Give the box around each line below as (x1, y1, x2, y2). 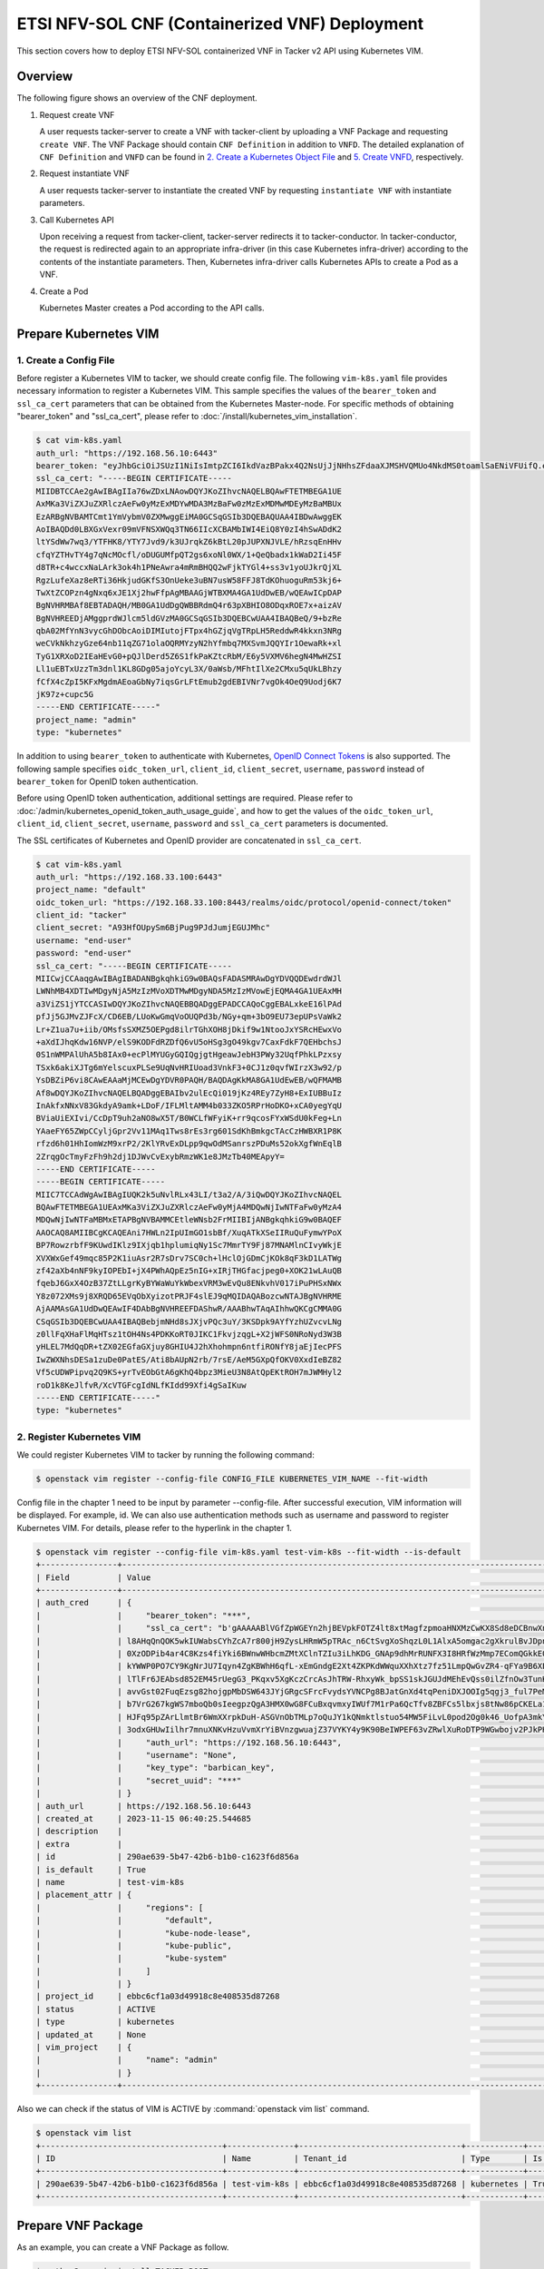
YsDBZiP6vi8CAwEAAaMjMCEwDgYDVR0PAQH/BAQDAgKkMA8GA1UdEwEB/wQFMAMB (35, 1076, 343, 1085)
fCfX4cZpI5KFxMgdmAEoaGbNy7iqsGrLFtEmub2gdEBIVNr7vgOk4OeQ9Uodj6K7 (35, 676, 343, 687)
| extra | (35, 1839, 122, 1849)
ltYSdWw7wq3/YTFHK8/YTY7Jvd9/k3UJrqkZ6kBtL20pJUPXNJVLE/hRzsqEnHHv (35, 536, 343, 547)
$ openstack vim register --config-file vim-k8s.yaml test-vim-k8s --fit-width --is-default (35, 1547, 461, 1557)
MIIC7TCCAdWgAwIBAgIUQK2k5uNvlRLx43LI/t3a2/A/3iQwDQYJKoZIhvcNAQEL (35, 1189, 343, 1200)
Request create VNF (39, 109, 115, 120)
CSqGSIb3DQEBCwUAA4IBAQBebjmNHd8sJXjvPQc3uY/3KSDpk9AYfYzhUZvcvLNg (35, 1316, 343, 1327)
